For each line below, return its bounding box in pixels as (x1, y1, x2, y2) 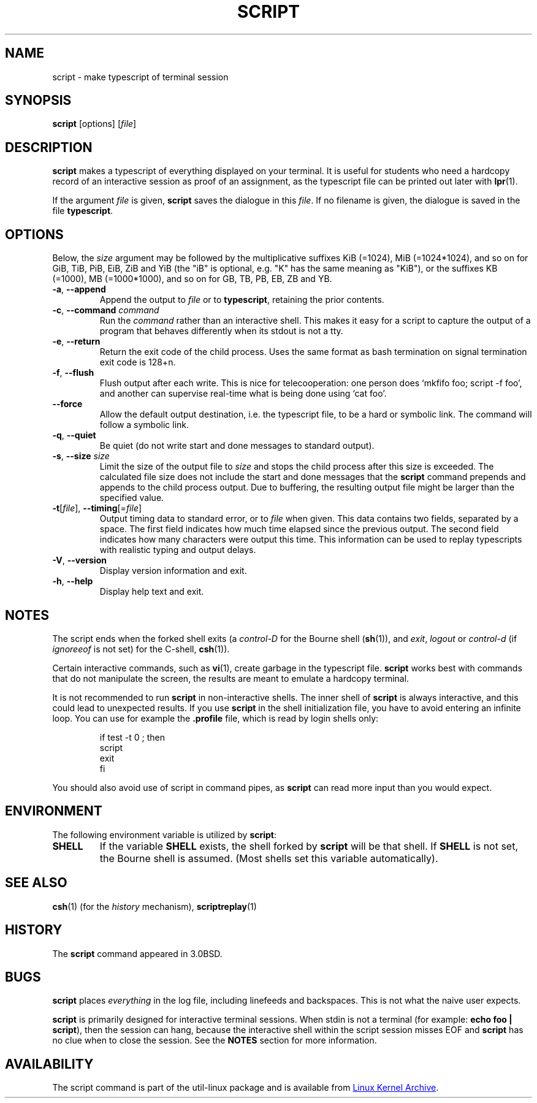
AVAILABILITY (5, 1056, 94, 1072)
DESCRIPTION (5, 139, 93, 155)
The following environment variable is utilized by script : (52, 829, 277, 840)
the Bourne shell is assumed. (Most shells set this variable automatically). (99, 852, 438, 864)
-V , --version (52, 555, 107, 566)
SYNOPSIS (5, 93, 72, 109)
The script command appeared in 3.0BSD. (52, 948, 223, 959)
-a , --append (52, 284, 106, 295)
